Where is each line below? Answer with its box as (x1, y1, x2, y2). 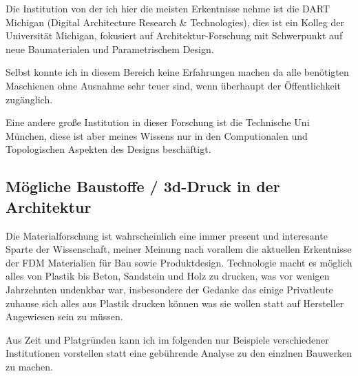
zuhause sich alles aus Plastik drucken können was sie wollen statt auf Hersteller (6, 295, 344, 310)
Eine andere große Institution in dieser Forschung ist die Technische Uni (6, 115, 310, 129)
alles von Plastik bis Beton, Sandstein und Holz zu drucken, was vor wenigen (6, 269, 330, 283)
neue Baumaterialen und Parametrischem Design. (6, 41, 214, 56)
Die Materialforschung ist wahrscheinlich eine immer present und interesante (6, 228, 328, 242)
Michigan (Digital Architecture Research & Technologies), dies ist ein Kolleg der (6, 14, 344, 29)
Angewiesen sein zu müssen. (6, 309, 123, 324)
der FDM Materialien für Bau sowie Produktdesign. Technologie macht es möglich (6, 255, 352, 269)
